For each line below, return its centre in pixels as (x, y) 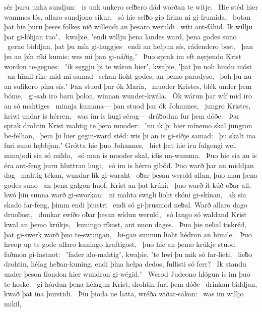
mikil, (13, 303)
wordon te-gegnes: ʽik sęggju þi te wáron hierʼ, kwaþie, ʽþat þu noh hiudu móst (128, 66)
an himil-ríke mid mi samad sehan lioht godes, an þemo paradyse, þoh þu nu (129, 76)
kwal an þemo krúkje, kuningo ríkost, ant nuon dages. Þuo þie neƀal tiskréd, (125, 224)
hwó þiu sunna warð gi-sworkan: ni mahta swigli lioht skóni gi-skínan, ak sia (125, 195)
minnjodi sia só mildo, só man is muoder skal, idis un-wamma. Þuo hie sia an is (130, 155)
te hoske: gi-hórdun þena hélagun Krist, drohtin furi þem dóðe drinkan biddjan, (131, 283)
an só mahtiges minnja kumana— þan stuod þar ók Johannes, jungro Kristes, (127, 105)
